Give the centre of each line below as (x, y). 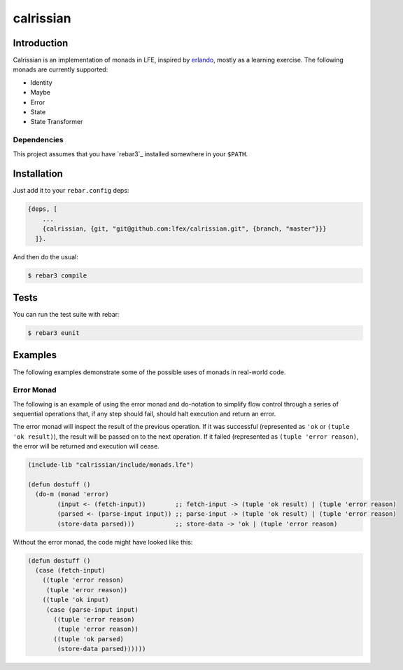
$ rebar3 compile (57, 275)
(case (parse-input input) (92, 609)
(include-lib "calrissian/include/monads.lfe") (111, 465)
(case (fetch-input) (70, 570)
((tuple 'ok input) (76, 600)
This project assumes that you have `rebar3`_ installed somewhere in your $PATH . (130, 153)
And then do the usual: (45, 257)
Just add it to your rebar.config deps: (71, 191)
